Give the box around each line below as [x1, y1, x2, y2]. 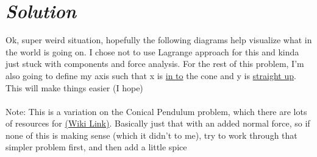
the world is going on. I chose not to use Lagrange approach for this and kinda [5, 45, 299, 58]
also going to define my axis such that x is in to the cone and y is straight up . [5, 69, 296, 82]
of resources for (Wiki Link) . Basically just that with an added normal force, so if [5, 117, 310, 130]
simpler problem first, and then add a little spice [5, 141, 187, 153]
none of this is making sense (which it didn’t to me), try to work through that [5, 128, 297, 141]
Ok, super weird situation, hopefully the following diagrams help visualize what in [5, 33, 312, 46]
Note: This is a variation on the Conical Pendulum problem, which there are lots [5, 105, 307, 117]
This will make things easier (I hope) [5, 81, 143, 94]
